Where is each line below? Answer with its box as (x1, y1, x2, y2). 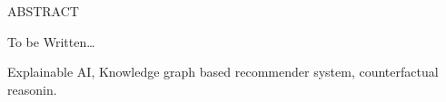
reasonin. (7, 79, 57, 98)
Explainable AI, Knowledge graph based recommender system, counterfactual (7, 62, 439, 81)
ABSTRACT (7, 2, 79, 20)
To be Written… (7, 32, 95, 51)
